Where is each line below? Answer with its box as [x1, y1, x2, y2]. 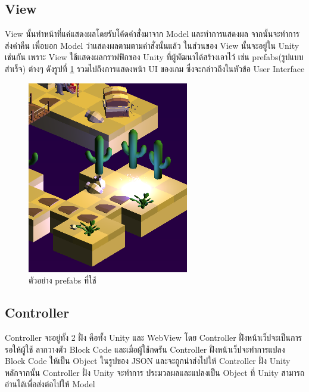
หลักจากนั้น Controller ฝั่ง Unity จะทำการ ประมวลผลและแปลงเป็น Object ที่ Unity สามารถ [5, 366, 305, 378]
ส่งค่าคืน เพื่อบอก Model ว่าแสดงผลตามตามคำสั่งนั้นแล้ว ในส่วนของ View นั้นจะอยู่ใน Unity [5, 39, 299, 51]
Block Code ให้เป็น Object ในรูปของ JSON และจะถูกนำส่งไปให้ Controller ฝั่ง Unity [5, 354, 291, 367]
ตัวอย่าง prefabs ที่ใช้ [29, 274, 96, 287]
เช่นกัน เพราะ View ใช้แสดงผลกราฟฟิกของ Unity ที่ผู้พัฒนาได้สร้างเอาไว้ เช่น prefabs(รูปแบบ [5, 51, 304, 63]
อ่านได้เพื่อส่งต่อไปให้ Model [5, 378, 95, 390]
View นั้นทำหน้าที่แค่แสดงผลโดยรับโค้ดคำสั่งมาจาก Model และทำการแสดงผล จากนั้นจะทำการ [5, 27, 299, 40]
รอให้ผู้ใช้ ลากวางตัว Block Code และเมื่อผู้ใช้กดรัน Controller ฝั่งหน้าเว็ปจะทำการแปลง [5, 343, 285, 355]
